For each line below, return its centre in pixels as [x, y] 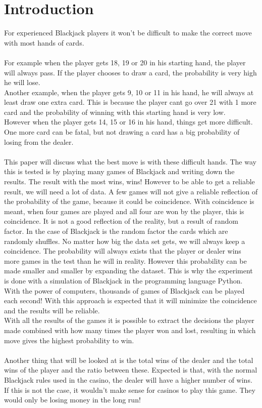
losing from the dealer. [39, 141]
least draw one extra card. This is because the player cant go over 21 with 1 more [130, 102]
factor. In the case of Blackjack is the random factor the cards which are [116, 231]
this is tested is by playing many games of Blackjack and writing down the [119, 171]
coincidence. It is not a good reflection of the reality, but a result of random [121, 221]
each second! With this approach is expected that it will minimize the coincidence [130, 300]
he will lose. [22, 82]
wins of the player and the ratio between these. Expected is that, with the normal [131, 370]
